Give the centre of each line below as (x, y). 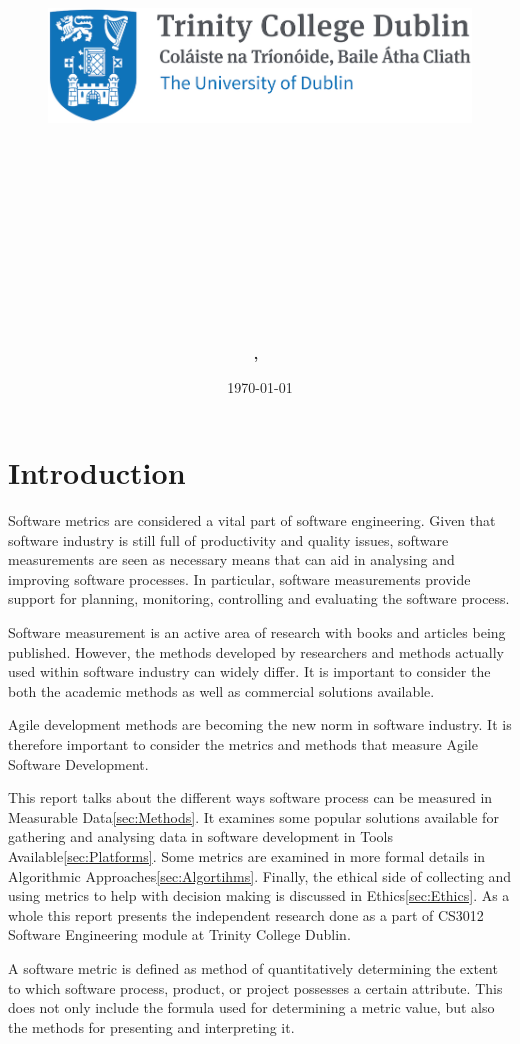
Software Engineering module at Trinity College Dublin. (179, 934)
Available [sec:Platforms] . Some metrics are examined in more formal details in (247, 855)
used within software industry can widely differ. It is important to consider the (249, 671)
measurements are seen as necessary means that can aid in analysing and (231, 559)
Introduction (97, 472)
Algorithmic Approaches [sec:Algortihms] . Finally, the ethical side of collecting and (260, 875)
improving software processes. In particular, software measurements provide (239, 578)
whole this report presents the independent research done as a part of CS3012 (246, 914)
